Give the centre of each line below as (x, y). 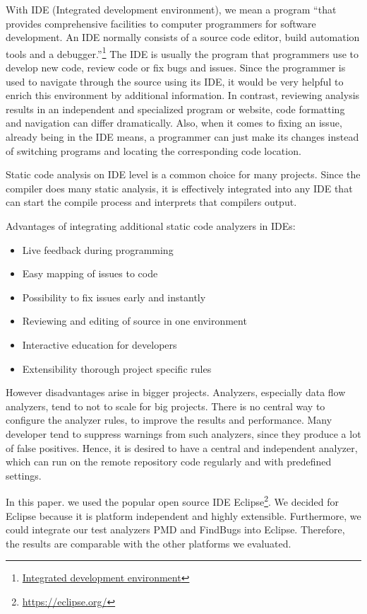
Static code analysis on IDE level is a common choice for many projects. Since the (183, 174)
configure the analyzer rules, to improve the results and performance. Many (169, 420)
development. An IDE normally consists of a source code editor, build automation (183, 37)
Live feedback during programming (98, 249)
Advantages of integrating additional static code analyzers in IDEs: (151, 225)
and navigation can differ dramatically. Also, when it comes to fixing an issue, (174, 123)
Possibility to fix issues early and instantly (114, 297)
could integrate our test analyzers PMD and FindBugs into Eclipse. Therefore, (175, 529)
